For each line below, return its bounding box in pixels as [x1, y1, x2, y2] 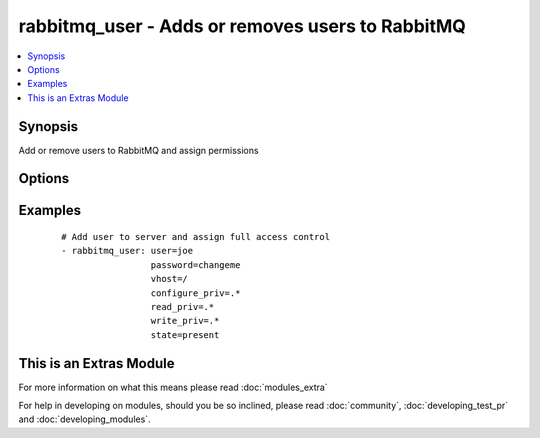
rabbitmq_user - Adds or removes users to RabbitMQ [18, 15, 467, 37]
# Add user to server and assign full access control [61, 231, 330, 243]
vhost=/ [150, 273, 189, 285]
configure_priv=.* [150, 287, 241, 299]
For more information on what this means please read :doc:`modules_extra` [18, 381, 329, 393]
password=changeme [150, 259, 241, 270]
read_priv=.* [150, 301, 215, 312]
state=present [150, 329, 220, 340]
